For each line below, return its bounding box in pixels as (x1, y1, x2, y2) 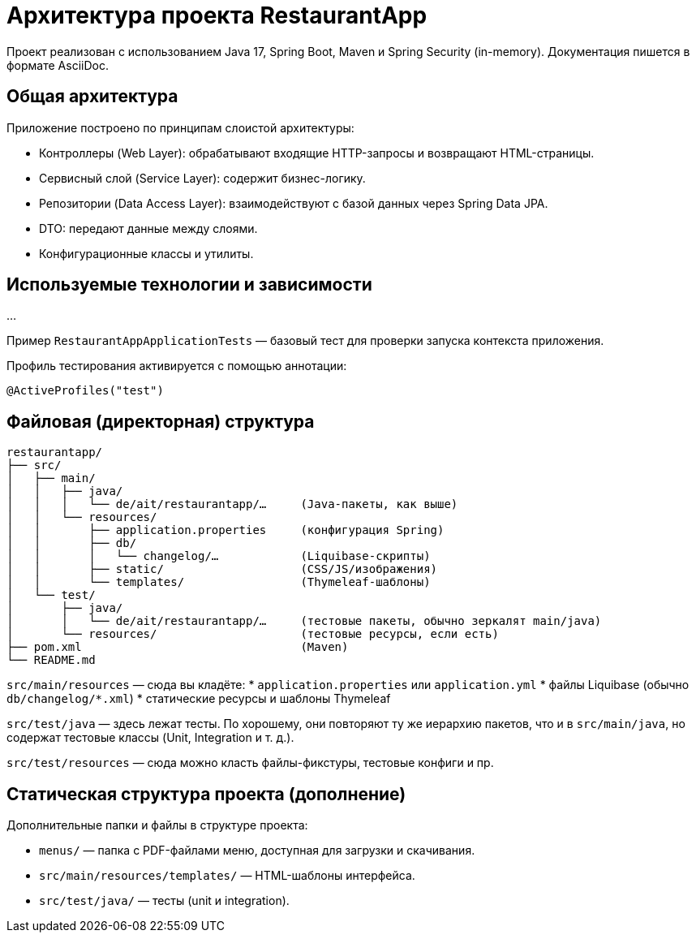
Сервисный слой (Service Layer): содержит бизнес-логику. (39, 170, 366, 185)
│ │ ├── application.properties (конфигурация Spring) (6, 523, 445, 537)
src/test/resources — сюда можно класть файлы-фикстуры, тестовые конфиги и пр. (6, 756, 494, 770)
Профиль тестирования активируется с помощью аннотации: (6, 359, 347, 373)
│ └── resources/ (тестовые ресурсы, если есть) (6, 627, 499, 641)
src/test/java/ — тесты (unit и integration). (39, 894, 290, 908)
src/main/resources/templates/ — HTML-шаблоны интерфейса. (39, 868, 415, 883)
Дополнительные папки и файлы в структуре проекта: (6, 818, 308, 833)
